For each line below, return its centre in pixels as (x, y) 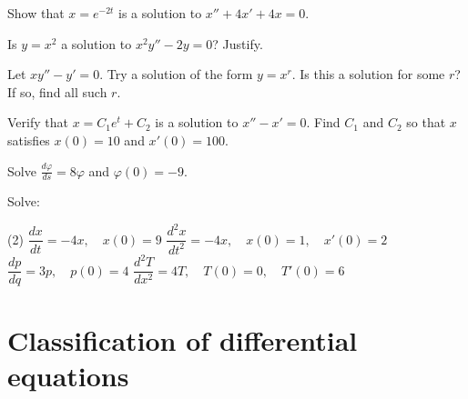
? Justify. (238, 43)
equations (68, 375)
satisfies (29, 140)
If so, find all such (57, 91)
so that (426, 122)
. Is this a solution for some (368, 74)
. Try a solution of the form (176, 74)
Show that (36, 13)
